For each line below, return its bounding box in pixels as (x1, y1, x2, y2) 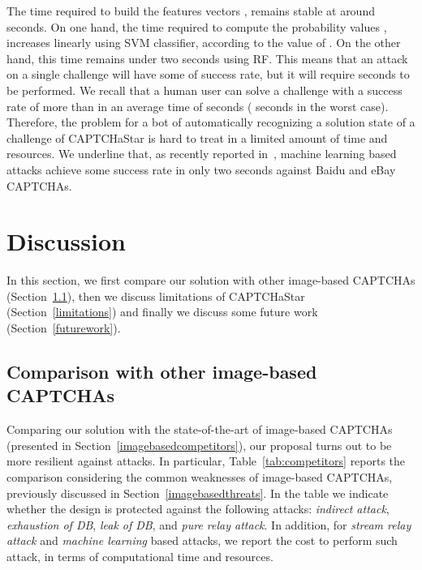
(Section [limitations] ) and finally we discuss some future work (6, 303, 318, 320)
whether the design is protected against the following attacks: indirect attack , (6, 500, 390, 517)
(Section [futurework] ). (6, 319, 121, 336)
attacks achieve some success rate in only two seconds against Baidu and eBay (6, 161, 396, 178)
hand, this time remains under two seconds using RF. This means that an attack (6, 49, 408, 66)
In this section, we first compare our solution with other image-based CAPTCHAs (6, 272, 416, 289)
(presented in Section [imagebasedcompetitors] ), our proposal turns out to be (6, 436, 392, 453)
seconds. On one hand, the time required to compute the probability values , (6, 18, 387, 35)
